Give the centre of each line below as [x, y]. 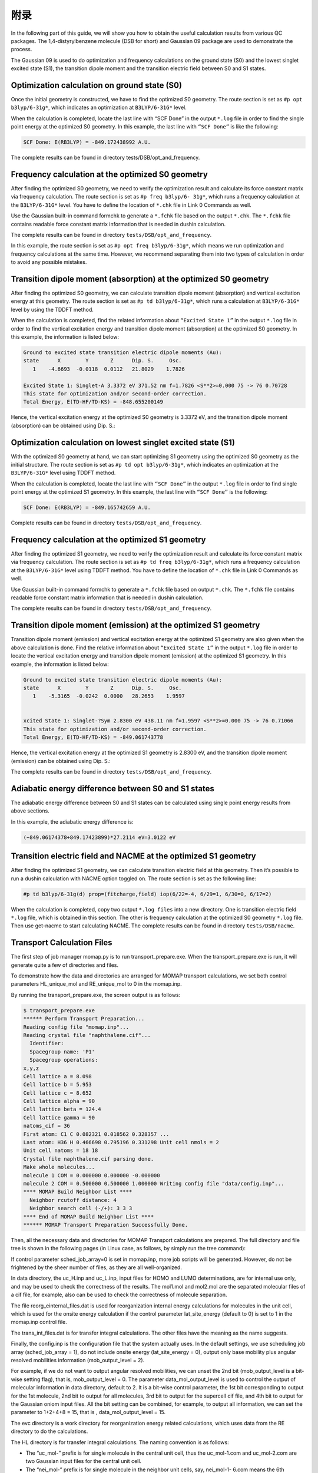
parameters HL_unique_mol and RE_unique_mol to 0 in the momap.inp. [96, 984]
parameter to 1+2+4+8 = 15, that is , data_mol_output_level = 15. [88, 1412]
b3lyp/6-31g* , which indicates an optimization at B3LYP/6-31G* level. [99, 108]
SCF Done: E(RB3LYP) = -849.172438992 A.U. [87, 142]
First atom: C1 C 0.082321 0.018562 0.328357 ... [96, 1134]
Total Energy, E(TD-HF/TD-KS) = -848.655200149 [93, 402]
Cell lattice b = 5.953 [58, 1085]
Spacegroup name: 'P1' [62, 1051]
